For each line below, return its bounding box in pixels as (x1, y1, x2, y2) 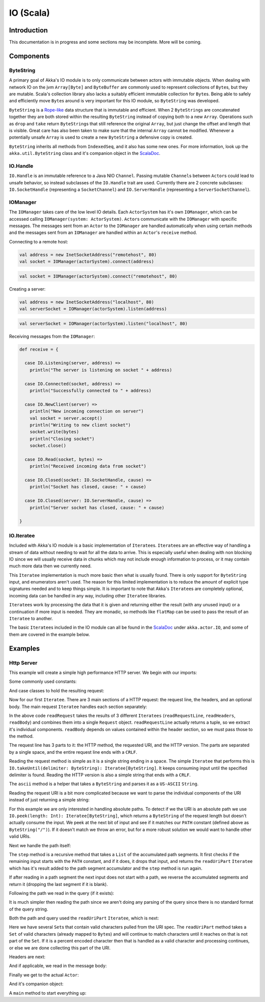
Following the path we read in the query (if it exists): (9, 890, 114, 896)
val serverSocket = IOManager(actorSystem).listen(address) (19, 306, 167, 312)
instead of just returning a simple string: (9, 797, 90, 803)
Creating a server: (9, 286, 46, 292)
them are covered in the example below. (9, 631, 90, 637)
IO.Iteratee (9, 532, 35, 539)
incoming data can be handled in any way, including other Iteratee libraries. (9, 592, 166, 598)
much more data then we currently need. (9, 563, 92, 569)
